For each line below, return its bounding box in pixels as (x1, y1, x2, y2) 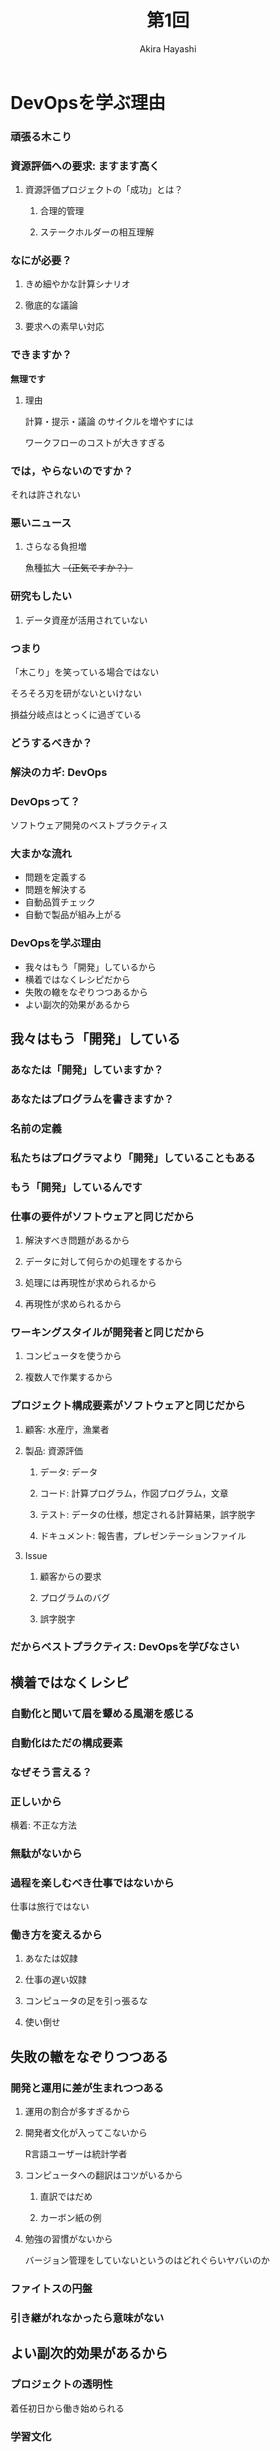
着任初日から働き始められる (10, 2402, 125, 2414)
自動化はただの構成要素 (10, 1736, 123, 1750)
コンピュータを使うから (24, 1350, 122, 1362)
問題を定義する (24, 871, 87, 883)
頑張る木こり (10, 129, 73, 143)
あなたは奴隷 (24, 1952, 78, 1965)
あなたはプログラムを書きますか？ (10, 1092, 175, 1106)
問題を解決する (24, 884, 87, 896)
